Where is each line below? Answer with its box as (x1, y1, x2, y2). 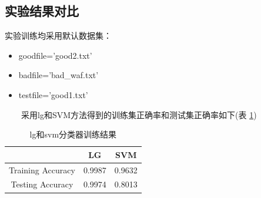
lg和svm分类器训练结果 (29, 128, 117, 140)
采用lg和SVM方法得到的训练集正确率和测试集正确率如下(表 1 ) (21, 108, 257, 120)
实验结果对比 (5, 2, 79, 20)
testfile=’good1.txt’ (18, 88, 88, 100)
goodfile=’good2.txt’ (18, 49, 92, 61)
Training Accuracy (9, 163, 75, 176)
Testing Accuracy (11, 178, 73, 190)
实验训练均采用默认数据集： (5, 29, 112, 42)
